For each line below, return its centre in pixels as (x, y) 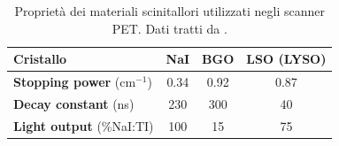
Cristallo (40, 59)
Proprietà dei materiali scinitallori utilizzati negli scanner (170, 11)
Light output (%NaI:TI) (84, 125)
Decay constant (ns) (74, 103)
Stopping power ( (67, 82)
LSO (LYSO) (286, 59)
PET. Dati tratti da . (169, 28)
